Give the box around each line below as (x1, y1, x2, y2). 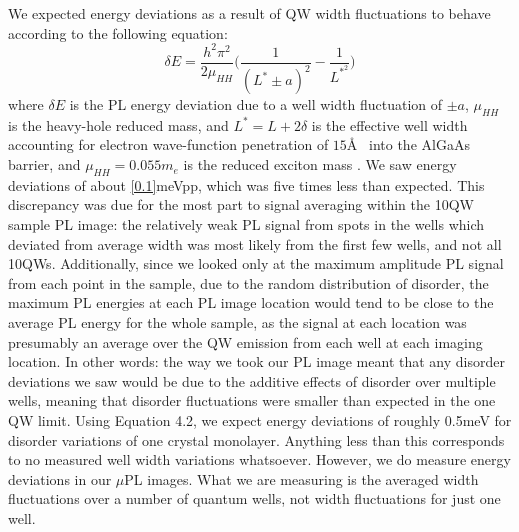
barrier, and (8, 154, 81, 175)
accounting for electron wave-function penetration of (8, 134, 329, 155)
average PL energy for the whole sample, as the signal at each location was (8, 312, 467, 333)
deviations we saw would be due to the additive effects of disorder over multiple (8, 370, 496, 391)
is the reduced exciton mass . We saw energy (183, 154, 457, 175)
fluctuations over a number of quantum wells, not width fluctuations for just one (8, 488, 501, 509)
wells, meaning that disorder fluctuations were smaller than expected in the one (8, 390, 496, 411)
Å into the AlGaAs (346, 134, 470, 155)
